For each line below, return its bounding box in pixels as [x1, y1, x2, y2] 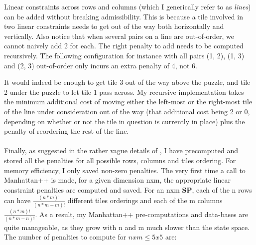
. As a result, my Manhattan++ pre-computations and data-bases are [35, 209, 249, 220]
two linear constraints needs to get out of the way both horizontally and [4, 21, 224, 31]
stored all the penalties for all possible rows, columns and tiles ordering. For [4, 155, 236, 165]
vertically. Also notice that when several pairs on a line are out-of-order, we [4, 30, 235, 41]
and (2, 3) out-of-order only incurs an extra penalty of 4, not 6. [4, 60, 197, 70]
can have [4, 195, 31, 206]
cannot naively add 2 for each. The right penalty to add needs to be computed [4, 40, 244, 51]
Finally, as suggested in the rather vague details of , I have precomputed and [4, 145, 239, 156]
